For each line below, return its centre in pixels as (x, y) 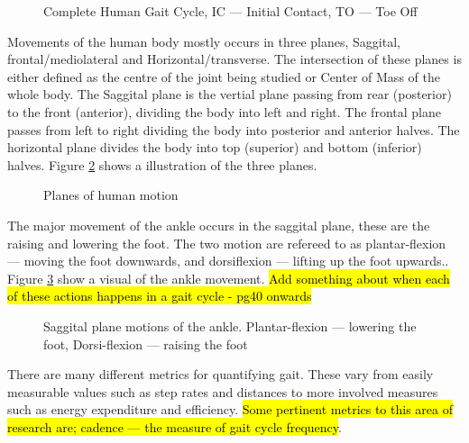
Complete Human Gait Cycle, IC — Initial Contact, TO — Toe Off (230, 11)
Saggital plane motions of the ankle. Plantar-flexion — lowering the (230, 325)
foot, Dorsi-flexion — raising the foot (146, 344)
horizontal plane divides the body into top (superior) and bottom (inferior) (215, 147)
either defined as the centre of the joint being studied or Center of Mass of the (224, 76)
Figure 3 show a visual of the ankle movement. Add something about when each (229, 278)
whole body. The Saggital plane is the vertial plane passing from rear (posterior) (230, 94)
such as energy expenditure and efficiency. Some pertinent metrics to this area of (230, 409)
